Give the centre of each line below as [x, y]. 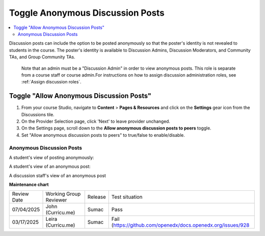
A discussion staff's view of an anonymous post [58, 175]
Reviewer [56, 200]
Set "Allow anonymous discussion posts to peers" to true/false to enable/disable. [103, 135]
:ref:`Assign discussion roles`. [51, 82]
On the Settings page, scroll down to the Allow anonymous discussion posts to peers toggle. [116, 128]
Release [97, 197]
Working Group [63, 194]
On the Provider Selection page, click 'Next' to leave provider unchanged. [96, 121]
